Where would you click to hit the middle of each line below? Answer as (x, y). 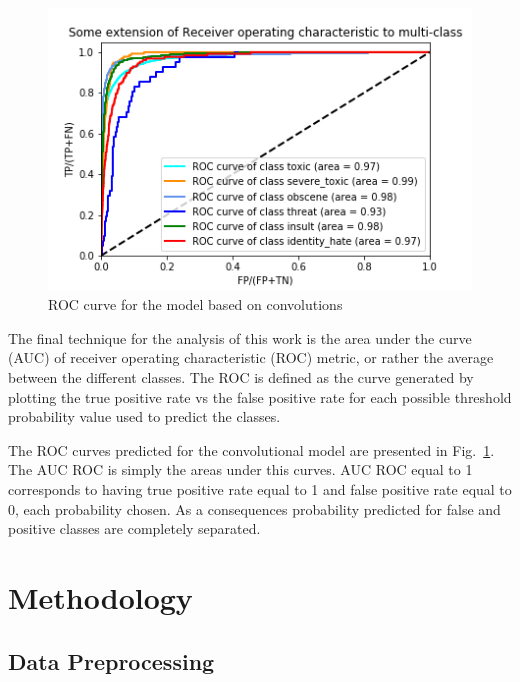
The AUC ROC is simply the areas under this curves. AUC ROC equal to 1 (240, 469)
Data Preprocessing (111, 660)
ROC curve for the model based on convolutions (195, 304)
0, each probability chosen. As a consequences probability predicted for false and (254, 508)
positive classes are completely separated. (134, 528)
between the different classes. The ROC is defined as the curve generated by (241, 377)
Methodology (100, 596)
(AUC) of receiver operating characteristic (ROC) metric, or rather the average (251, 357)
